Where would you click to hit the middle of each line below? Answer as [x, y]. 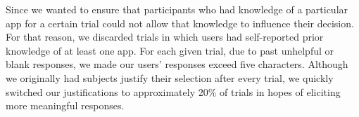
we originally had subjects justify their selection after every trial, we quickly [170, 77]
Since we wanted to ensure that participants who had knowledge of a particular [177, 9]
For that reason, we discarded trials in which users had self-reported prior [165, 37]
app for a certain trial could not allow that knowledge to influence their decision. [180, 23]
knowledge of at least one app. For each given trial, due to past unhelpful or [170, 50]
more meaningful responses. [65, 105]
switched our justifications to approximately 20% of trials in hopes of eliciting [173, 91]
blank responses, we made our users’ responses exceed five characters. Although [177, 64]
